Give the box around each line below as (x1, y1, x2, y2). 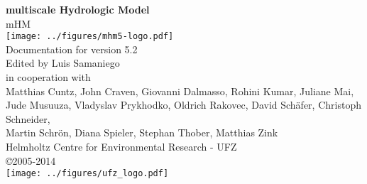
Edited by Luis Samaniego (6, 55, 120, 70)
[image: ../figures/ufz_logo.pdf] (6, 168, 169, 179)
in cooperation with (6, 70, 91, 85)
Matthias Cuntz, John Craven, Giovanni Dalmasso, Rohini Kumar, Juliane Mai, (6, 83, 354, 98)
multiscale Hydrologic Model (6, 2, 150, 16)
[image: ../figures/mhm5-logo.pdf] (6, 31, 174, 42)
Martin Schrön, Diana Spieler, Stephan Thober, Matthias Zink (6, 125, 278, 140)
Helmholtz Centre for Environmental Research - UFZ (6, 139, 237, 153)
